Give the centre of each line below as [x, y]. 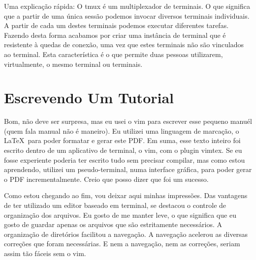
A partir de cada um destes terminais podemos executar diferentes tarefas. [116, 25]
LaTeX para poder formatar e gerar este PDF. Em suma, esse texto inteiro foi [122, 140]
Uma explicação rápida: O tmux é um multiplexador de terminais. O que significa [127, 6]
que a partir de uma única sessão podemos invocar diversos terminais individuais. [127, 15]
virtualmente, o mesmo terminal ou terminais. [73, 64]
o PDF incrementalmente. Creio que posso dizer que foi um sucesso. [106, 179]
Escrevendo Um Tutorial [89, 98]
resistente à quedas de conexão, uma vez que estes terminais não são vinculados [124, 44]
